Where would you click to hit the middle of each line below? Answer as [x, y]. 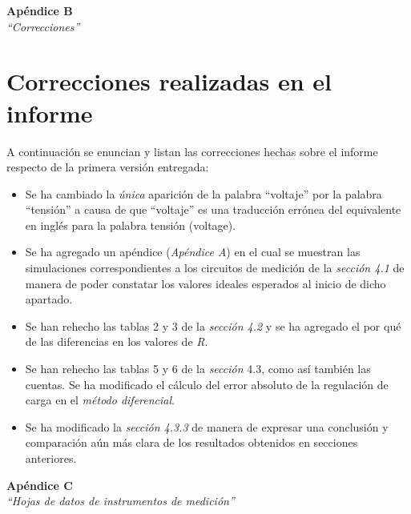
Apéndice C [40, 485]
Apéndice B [40, 10]
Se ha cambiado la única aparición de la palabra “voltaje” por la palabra [203, 193]
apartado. [49, 299]
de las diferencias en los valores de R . [117, 341]
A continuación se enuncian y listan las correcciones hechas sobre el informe [192, 151]
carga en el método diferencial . [100, 400]
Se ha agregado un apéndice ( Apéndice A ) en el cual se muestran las [193, 252]
